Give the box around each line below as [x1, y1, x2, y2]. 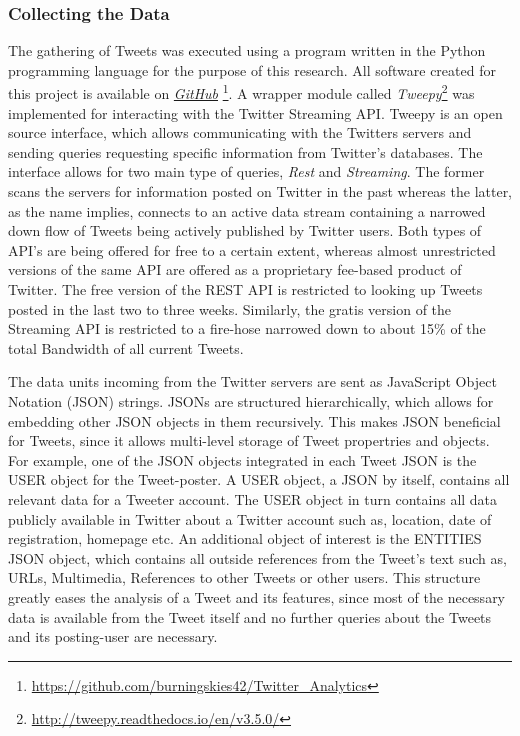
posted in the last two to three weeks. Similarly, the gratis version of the [8, 298, 452, 319]
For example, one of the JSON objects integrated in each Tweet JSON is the [8, 449, 477, 470]
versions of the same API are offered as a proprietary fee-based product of [8, 259, 462, 280]
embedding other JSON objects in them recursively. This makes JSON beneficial [8, 410, 501, 431]
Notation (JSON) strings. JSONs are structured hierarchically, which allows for [8, 390, 494, 411]
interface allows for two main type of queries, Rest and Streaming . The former [8, 161, 485, 182]
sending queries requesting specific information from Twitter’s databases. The [8, 141, 483, 162]
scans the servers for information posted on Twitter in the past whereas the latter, [8, 181, 513, 202]
